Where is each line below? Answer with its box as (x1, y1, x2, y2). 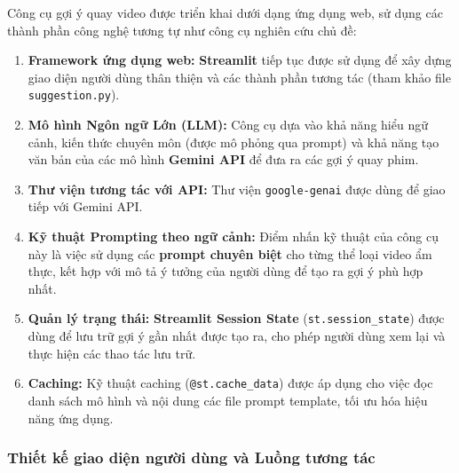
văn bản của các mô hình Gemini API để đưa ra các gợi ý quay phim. (28, 150, 419, 169)
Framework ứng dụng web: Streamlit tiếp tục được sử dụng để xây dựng (28, 51, 452, 69)
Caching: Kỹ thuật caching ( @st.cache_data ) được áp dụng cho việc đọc (28, 374, 433, 392)
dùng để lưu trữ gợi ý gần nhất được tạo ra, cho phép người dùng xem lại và (28, 327, 446, 345)
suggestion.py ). (28, 85, 120, 104)
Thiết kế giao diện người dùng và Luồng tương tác (7, 446, 376, 469)
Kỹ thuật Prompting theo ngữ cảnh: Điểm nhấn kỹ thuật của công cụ (28, 227, 439, 246)
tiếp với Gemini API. (28, 197, 143, 216)
